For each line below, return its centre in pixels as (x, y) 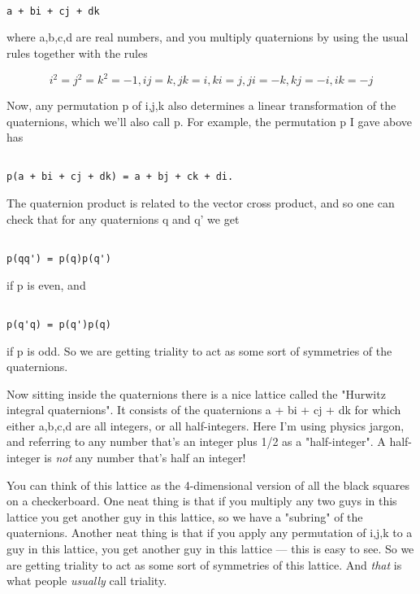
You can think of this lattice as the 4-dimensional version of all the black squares (208, 485)
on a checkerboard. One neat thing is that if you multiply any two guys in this (202, 501)
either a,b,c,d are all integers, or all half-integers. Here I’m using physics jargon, (206, 425)
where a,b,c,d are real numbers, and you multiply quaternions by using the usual (208, 37)
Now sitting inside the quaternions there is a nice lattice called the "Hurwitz (196, 393)
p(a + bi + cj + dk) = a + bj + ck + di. (120, 177)
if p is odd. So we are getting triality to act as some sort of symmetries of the (199, 350)
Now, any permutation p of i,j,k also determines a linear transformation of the (201, 105)
